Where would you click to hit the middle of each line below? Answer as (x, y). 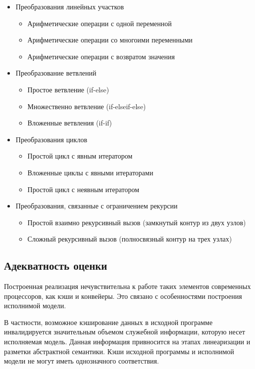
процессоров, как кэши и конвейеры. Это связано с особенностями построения (123, 296)
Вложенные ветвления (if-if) (70, 123)
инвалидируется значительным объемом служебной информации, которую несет (125, 332)
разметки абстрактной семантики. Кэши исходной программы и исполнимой (119, 351)
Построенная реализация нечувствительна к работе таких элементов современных (127, 286)
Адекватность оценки (56, 266)
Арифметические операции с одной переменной (100, 23)
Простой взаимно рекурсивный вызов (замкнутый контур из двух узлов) (137, 222)
